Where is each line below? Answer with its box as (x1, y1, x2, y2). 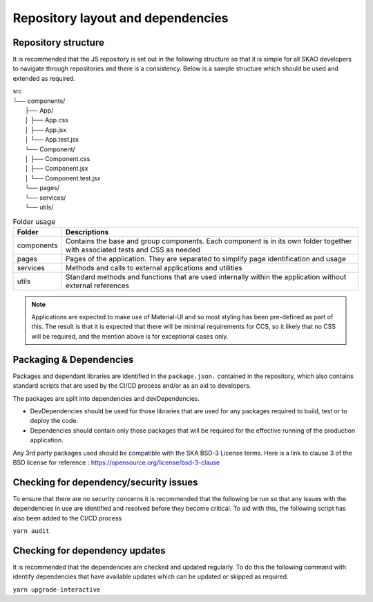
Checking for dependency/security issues (12, 476, 198, 488)
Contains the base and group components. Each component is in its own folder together (66, 236, 352, 245)
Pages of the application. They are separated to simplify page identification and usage (66, 254, 347, 263)
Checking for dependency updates (12, 545, 166, 556)
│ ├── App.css (25, 116, 68, 124)
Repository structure (12, 37, 105, 48)
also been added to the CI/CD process (12, 514, 122, 522)
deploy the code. (30, 417, 79, 425)
